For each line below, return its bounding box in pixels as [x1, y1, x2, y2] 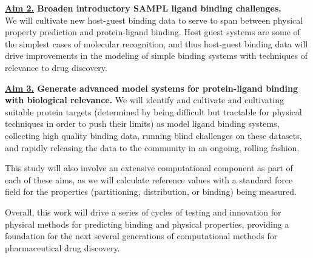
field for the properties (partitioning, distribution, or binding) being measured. [5, 185, 297, 198]
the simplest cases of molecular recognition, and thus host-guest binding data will [5, 37, 308, 50]
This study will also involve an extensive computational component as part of [5, 161, 293, 174]
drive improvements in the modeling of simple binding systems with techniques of [5, 49, 308, 62]
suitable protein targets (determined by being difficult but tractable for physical [5, 105, 302, 118]
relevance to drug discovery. [5, 61, 107, 73]
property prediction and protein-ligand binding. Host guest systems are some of [5, 25, 300, 38]
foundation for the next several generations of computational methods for [5, 229, 278, 242]
